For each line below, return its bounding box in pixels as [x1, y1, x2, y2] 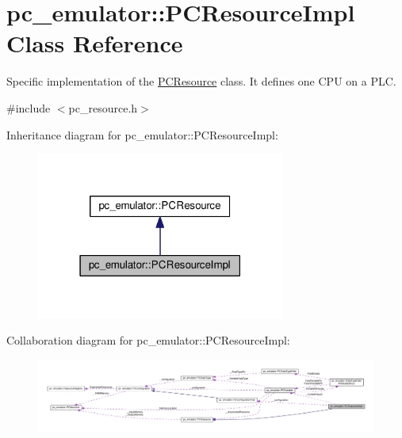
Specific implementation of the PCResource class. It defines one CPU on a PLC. [6, 73, 396, 90]
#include [6, 99, 51, 116]
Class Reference [6, 27, 183, 59]
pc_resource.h [68, 99, 138, 116]
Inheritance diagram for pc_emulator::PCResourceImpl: [6, 126, 278, 143]
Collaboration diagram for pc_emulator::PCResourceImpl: [6, 332, 290, 348]
